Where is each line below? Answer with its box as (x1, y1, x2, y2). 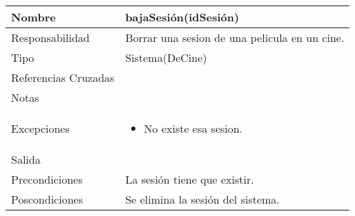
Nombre (11, 9, 56, 25)
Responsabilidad (11, 30, 90, 45)
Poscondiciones (11, 191, 83, 207)
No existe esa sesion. (144, 120, 243, 136)
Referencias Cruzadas (11, 69, 115, 85)
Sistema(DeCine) (125, 50, 207, 65)
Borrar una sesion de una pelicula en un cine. (125, 30, 345, 45)
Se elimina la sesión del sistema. (125, 191, 280, 207)
